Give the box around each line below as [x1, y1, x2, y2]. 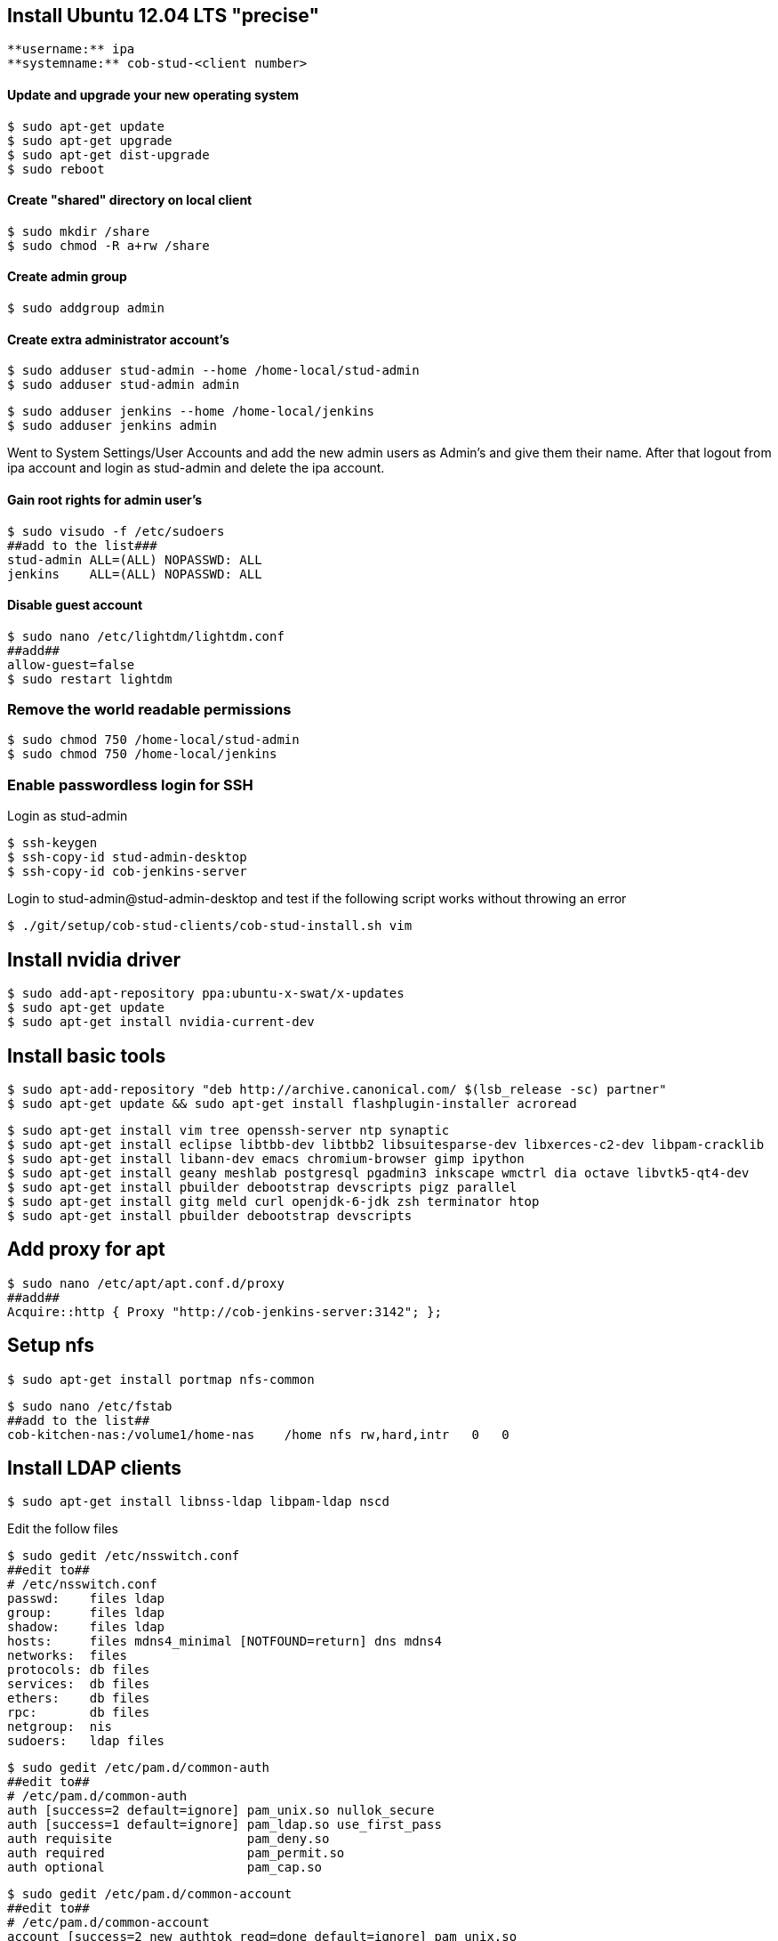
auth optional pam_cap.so [7, 1860, 323, 1875]
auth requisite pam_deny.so [7, 1832, 330, 1847]
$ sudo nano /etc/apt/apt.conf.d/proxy [7, 1275, 285, 1290]
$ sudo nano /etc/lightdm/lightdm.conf [7, 628, 285, 643]
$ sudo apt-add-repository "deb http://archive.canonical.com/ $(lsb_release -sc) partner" [7, 1081, 667, 1096]
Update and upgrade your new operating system [7, 87, 300, 103]
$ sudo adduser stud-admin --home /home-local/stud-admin [7, 363, 420, 378]
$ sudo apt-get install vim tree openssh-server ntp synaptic [7, 1122, 450, 1137]
